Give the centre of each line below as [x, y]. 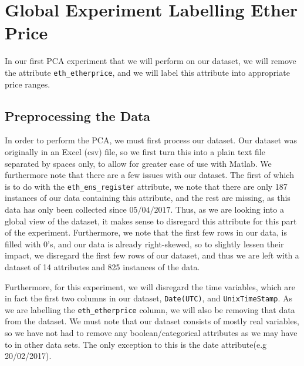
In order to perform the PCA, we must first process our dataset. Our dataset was [151, 140]
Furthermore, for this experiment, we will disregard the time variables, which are [150, 286]
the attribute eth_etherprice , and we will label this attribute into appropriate [147, 72]
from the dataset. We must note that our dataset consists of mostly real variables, [152, 321]
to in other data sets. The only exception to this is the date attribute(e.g [136, 344]
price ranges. [28, 84]
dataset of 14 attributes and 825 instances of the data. [102, 266]
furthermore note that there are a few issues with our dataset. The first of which [149, 175]
